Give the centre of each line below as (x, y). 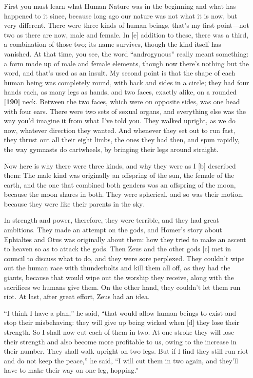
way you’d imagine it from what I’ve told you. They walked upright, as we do (120, 121)
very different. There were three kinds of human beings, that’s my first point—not (126, 25)
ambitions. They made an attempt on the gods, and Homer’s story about (113, 230)
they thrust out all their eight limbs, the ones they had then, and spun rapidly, (122, 140)
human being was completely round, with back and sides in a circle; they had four (126, 82)
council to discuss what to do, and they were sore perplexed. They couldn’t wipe (124, 258)
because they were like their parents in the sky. (74, 203)
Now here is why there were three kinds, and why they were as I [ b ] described (120, 165)
